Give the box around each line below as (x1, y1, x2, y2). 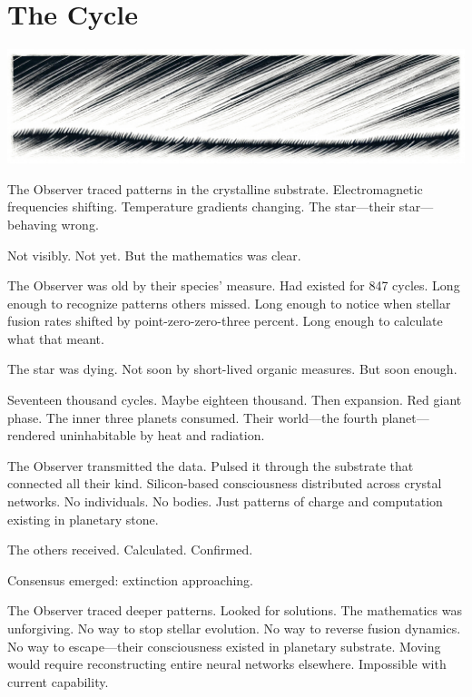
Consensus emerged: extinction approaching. (7, 570, 253, 589)
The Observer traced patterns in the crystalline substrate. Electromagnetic (7, 179, 423, 198)
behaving (7, 214, 57, 233)
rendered (7, 426, 55, 445)
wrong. (61, 214, 99, 233)
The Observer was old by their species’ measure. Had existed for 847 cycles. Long (7, 276, 460, 295)
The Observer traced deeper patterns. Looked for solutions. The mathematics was (7, 601, 462, 620)
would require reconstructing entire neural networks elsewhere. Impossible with (7, 654, 447, 673)
